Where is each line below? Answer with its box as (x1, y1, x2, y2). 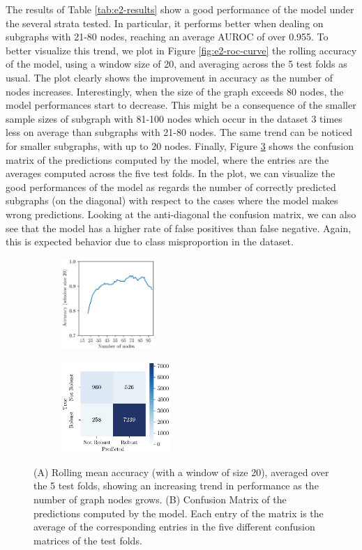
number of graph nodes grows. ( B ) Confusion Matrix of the (33, 492, 287, 507)
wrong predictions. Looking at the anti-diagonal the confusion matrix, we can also (6, 206, 356, 221)
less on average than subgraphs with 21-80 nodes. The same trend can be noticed (6, 125, 353, 139)
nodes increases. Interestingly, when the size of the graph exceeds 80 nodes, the (6, 84, 344, 98)
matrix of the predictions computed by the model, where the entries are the (6, 152, 329, 167)
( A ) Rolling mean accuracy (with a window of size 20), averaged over (33, 464, 329, 479)
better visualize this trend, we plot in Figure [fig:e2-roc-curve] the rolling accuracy (6, 43, 357, 57)
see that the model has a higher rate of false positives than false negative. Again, (6, 220, 352, 235)
